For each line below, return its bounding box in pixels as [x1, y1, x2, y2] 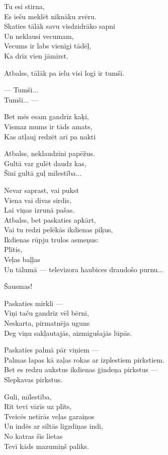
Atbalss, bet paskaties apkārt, [4, 214, 96, 225]
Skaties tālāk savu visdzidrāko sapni [4, 21, 115, 31]
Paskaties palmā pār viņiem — [4, 344, 99, 355]
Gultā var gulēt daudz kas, [4, 158, 87, 168]
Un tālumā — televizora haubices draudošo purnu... [4, 264, 164, 274]
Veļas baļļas [4, 254, 40, 265]
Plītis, [4, 244, 23, 255]
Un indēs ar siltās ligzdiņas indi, [4, 421, 103, 431]
